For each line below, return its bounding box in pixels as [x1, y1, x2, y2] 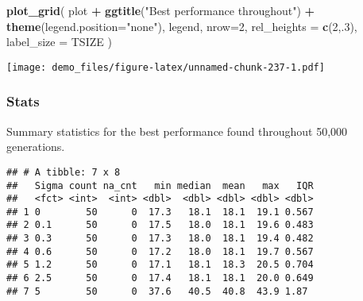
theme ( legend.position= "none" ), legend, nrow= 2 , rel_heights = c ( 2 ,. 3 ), [6, 17, 357, 34]
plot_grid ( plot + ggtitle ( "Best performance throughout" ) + [6, 2, 315, 18]
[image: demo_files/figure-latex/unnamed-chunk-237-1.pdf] [6, 61, 325, 73]
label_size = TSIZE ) [6, 33, 112, 50]
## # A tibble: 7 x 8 [6, 166, 121, 178]
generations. [6, 138, 65, 155]
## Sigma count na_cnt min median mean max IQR [6, 179, 314, 191]
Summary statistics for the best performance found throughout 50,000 [6, 122, 348, 139]
